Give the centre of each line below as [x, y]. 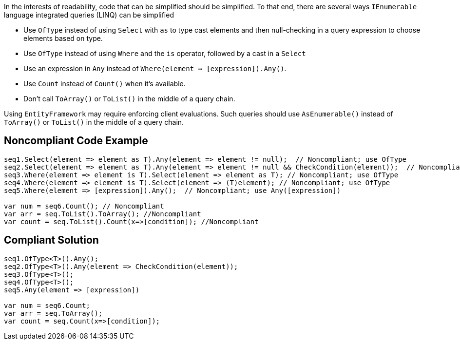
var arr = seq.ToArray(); [53, 313]
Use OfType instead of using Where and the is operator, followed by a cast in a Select [165, 53]
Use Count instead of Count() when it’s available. [105, 84]
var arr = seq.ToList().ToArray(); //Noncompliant [103, 214]
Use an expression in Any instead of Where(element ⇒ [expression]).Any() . [155, 68]
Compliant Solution [51, 240]
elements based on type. [63, 38]
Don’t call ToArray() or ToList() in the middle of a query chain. [129, 99]
